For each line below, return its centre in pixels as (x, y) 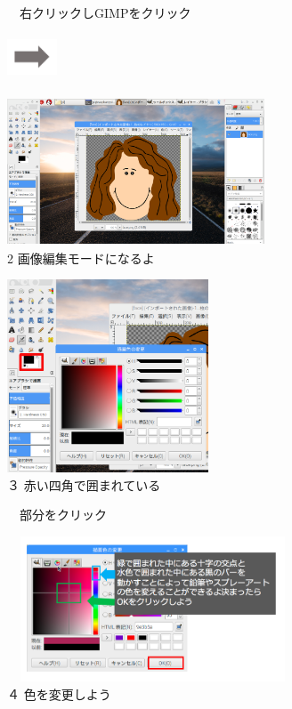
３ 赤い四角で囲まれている (84, 484)
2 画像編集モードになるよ (81, 258)
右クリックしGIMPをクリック (105, 12)
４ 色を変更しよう (59, 693)
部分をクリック (63, 515)
